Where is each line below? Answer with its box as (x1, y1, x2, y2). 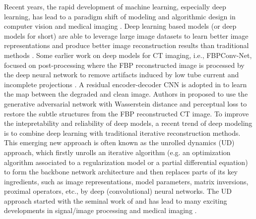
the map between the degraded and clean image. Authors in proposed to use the (4, 89, 248, 99)
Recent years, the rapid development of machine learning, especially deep (4, 1, 226, 11)
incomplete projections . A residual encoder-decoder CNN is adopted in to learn (4, 79, 247, 89)
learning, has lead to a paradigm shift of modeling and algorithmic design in (4, 11, 236, 21)
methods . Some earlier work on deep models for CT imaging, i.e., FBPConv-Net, (4, 50, 252, 60)
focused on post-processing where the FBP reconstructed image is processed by (4, 59, 245, 70)
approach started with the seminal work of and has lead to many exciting (4, 195, 227, 206)
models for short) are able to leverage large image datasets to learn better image (4, 30, 249, 41)
